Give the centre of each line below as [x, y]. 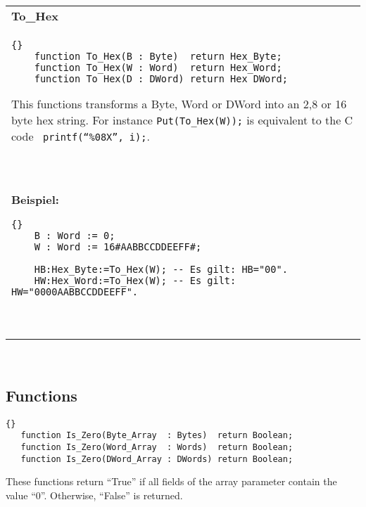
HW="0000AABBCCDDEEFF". [75, 292]
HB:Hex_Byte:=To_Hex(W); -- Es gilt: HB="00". [161, 269]
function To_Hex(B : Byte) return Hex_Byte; [158, 56]
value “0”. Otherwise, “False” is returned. [94, 495]
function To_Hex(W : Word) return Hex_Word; [158, 68]
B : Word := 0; [75, 236]
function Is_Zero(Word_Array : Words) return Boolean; [157, 448]
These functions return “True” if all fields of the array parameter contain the [171, 481]
